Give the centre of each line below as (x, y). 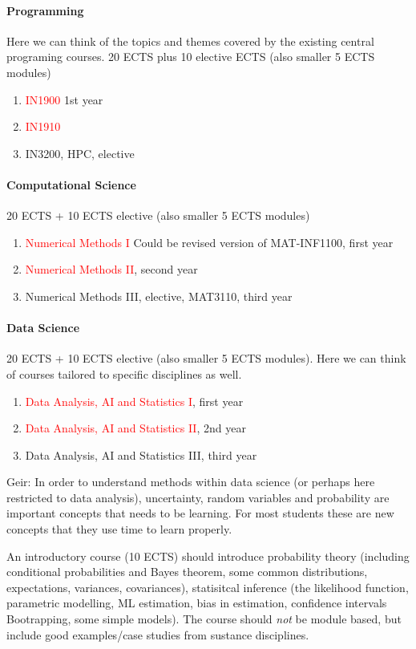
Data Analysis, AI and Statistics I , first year (134, 401)
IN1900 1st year (64, 99)
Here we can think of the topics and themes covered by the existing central (190, 41)
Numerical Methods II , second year (111, 269)
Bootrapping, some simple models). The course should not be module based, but (204, 619)
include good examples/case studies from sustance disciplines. (158, 634)
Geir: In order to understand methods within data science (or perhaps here (191, 482)
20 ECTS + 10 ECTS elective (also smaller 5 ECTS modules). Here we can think (206, 358)
